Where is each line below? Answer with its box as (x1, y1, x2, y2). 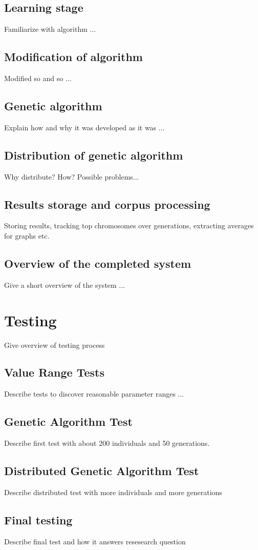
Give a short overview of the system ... (4, 279, 125, 290)
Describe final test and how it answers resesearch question (4, 536, 186, 546)
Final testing (4, 512, 73, 527)
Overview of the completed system (4, 255, 191, 271)
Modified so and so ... (4, 73, 72, 83)
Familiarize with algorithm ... (4, 24, 96, 34)
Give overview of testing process (4, 339, 105, 350)
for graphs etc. (4, 230, 50, 241)
